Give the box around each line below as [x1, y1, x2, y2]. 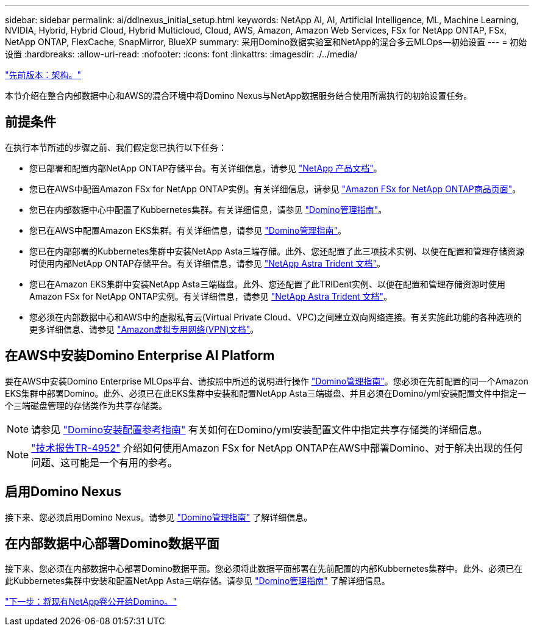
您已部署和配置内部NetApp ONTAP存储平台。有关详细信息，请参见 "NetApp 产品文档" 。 [29, 162, 382, 173]
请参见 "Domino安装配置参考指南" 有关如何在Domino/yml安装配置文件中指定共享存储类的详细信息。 [31, 423, 488, 436]
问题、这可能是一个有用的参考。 [31, 456, 178, 469]
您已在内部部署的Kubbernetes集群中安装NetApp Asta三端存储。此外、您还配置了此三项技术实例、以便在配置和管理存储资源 [29, 245, 525, 256]
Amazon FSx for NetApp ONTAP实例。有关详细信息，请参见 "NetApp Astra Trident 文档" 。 [29, 290, 393, 301]
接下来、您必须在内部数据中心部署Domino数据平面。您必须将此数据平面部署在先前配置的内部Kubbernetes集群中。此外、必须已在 [5, 563, 523, 574]
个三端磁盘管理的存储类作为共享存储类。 [5, 400, 167, 411]
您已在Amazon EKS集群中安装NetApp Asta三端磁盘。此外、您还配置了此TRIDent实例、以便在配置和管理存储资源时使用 [29, 278, 506, 289]
